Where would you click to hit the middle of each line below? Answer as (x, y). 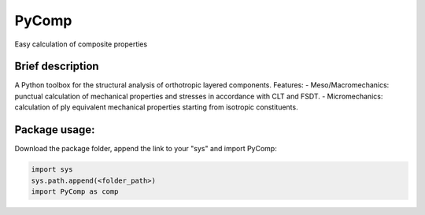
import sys (52, 170)
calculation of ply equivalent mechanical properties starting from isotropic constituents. (156, 107)
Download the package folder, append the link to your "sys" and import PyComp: (146, 149)
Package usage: (55, 130)
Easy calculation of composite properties (81, 44)
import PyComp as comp (75, 191)
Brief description (57, 67)
